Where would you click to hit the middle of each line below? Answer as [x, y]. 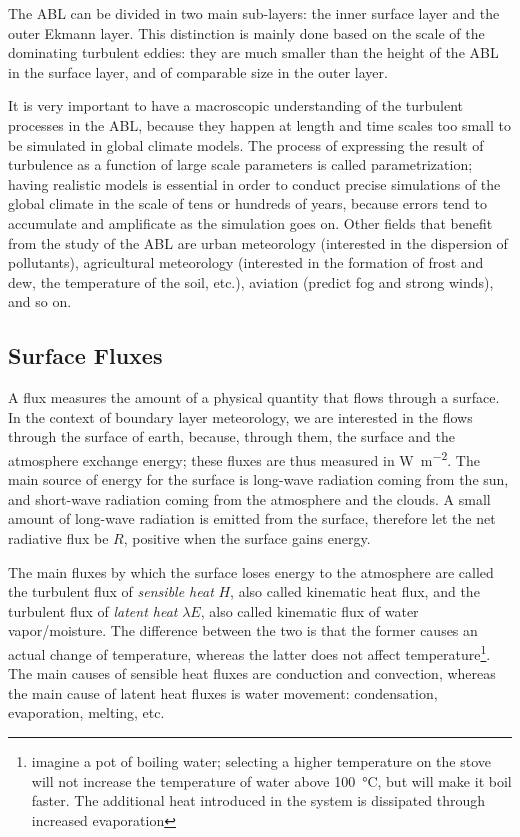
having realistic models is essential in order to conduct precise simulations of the [254, 183]
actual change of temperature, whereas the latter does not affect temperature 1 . [249, 652]
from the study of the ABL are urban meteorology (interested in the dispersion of [258, 242]
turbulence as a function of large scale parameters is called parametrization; [240, 164]
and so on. [40, 301]
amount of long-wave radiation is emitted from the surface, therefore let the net [252, 518]
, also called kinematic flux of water [309, 610]
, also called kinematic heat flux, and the [355, 591]
